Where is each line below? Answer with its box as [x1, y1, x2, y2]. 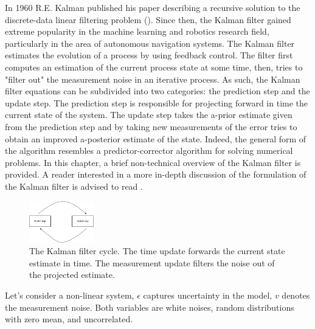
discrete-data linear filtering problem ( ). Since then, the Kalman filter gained [5, 13, 291, 26]
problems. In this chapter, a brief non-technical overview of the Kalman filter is [5, 156, 301, 168]
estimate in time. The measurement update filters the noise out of [29, 256, 275, 269]
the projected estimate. [29, 268, 115, 281]
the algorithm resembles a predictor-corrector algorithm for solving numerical [5, 144, 293, 157]
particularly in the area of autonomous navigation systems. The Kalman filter [5, 36, 295, 49]
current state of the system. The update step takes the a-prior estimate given [5, 108, 292, 121]
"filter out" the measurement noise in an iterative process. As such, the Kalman [5, 72, 300, 85]
